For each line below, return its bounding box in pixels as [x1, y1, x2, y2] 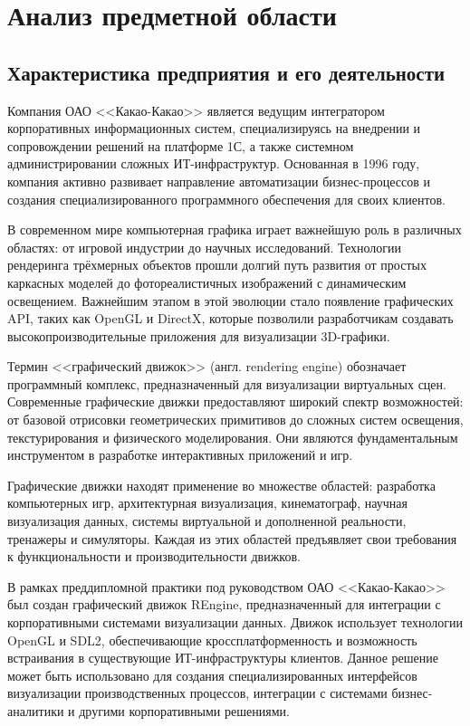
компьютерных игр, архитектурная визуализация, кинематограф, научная [7, 493, 408, 512]
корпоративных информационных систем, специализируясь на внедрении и [7, 119, 421, 138]
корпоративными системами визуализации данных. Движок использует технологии [7, 613, 463, 632]
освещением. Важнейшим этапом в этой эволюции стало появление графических [7, 291, 454, 310]
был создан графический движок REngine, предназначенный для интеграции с [7, 595, 441, 614]
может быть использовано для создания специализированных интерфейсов [7, 665, 417, 684]
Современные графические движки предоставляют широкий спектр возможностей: [7, 392, 464, 411]
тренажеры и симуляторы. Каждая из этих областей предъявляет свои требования [7, 529, 457, 548]
